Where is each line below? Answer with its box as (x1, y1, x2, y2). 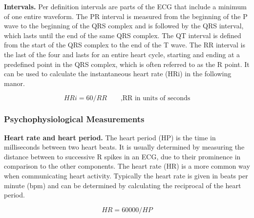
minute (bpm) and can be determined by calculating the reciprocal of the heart (4, 180, 241, 190)
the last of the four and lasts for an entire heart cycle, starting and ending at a (4, 49, 240, 59)
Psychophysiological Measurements (4, 113, 145, 125)
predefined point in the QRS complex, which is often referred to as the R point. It (4, 59, 250, 69)
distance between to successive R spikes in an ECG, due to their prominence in (4, 151, 241, 161)
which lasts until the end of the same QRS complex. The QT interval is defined (4, 30, 241, 40)
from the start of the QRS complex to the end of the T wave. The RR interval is (4, 40, 245, 50)
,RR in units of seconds (120, 95, 190, 102)
